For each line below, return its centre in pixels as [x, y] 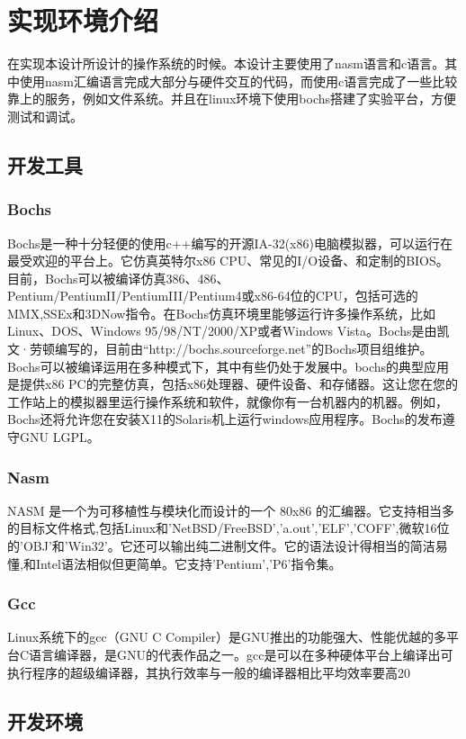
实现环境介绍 [83, 20]
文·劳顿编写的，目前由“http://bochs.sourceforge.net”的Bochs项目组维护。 [220, 349]
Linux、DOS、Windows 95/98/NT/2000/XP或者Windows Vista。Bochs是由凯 [229, 331]
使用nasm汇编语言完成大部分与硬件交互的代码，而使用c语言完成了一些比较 [238, 81]
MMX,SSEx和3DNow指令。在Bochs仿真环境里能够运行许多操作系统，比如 [221, 313]
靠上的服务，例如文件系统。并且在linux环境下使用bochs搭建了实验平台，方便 [232, 99]
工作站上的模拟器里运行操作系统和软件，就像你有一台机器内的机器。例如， [228, 401]
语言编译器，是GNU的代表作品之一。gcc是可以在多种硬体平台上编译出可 [241, 655]
